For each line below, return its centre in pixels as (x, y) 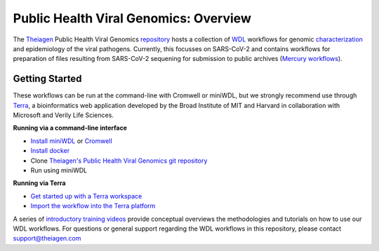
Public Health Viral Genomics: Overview (132, 18)
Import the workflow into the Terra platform (93, 206)
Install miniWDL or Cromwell (71, 141)
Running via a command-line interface (70, 128)
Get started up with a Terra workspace (86, 196)
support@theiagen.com (47, 238)
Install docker (50, 151)
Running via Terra (39, 183)
